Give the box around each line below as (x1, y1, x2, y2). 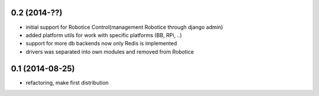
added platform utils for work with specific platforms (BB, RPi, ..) (25, 31, 183, 38)
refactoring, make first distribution (25, 79, 109, 86)
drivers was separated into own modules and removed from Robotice (25, 48, 194, 55)
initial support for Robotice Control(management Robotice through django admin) (25, 24, 223, 31)
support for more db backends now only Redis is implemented (25, 40, 177, 47)
